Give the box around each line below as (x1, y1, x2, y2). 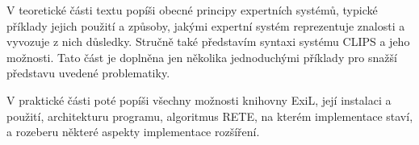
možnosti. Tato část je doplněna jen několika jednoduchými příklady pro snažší (6, 48, 397, 65)
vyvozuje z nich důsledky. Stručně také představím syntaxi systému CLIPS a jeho (6, 33, 410, 50)
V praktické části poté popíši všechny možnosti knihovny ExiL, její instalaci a (6, 91, 392, 108)
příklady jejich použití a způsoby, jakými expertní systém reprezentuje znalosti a (6, 17, 405, 34)
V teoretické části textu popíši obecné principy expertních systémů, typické (6, 2, 378, 18)
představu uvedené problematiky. (6, 64, 170, 81)
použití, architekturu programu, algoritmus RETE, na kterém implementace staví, (6, 107, 413, 124)
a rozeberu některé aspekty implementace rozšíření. (6, 123, 260, 140)
